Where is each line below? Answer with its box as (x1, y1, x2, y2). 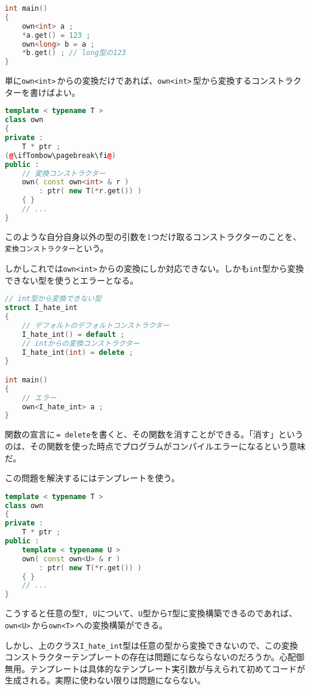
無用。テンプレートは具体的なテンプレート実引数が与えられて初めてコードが (5, 662, 305, 674)
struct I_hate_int (5, 303, 78, 312)
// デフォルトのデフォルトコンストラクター (22, 321, 170, 330)
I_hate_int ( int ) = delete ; (22, 348, 133, 357)
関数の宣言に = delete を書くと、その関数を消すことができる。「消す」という (5, 428, 303, 440)
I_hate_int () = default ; (22, 330, 125, 339)
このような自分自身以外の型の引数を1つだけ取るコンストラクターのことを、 (5, 230, 302, 242)
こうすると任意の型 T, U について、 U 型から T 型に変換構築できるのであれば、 (5, 607, 297, 619)
